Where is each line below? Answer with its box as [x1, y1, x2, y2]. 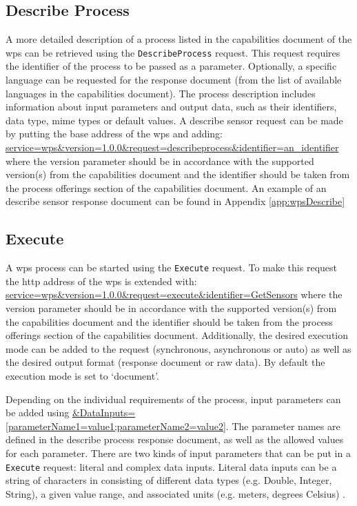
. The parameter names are [225, 418, 340, 433]
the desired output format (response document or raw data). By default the [6, 355, 325, 369]
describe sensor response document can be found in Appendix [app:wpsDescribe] [6, 194, 345, 208]
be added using [6, 405, 70, 420]
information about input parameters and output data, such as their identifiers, [6, 99, 337, 114]
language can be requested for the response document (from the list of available [6, 72, 342, 87]
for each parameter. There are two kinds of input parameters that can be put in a [6, 445, 351, 460]
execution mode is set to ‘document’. [6, 369, 159, 382]
